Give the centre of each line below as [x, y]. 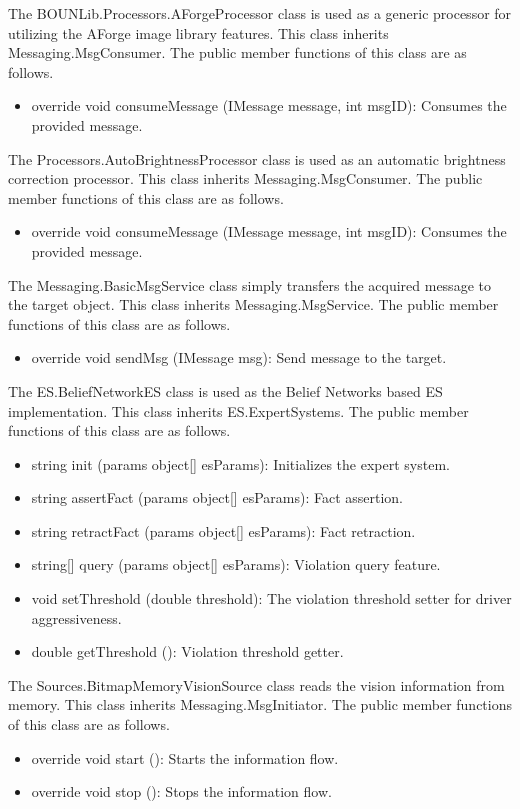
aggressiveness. [76, 617]
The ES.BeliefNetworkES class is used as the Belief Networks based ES [225, 390]
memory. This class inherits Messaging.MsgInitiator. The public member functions [260, 704]
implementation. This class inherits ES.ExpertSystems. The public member [238, 410]
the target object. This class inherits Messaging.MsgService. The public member [253, 304]
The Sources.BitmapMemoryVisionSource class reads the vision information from [256, 684]
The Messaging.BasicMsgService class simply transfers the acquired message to [249, 284]
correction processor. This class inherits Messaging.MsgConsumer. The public [245, 178]
